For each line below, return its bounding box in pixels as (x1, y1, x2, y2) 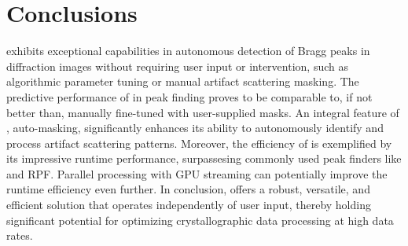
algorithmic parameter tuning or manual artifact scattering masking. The (6, 73, 359, 90)
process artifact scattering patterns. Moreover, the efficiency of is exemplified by (6, 134, 392, 151)
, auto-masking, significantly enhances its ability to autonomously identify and (6, 119, 384, 136)
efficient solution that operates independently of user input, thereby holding (6, 196, 371, 213)
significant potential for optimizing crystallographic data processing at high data (6, 211, 394, 228)
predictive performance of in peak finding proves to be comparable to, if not (6, 88, 373, 105)
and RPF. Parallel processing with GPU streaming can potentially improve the (6, 165, 388, 182)
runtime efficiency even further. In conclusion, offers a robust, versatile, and (6, 181, 370, 197)
